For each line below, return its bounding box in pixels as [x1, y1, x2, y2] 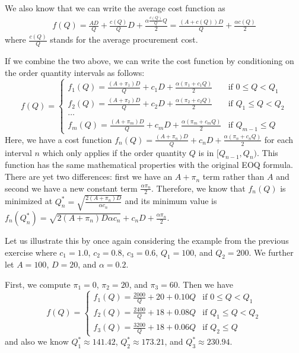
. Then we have [177, 278, 234, 291]
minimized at [5, 195, 53, 207]
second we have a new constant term [5, 182, 138, 194]
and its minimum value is [125, 195, 217, 207]
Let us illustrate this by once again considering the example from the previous [5, 234, 289, 247]
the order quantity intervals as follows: [5, 66, 145, 78]
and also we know [5, 335, 69, 348]
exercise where [5, 246, 57, 258]
